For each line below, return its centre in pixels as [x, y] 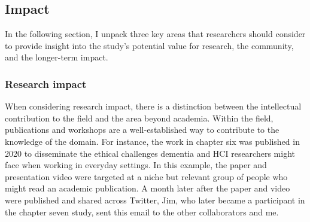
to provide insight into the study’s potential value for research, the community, [149, 45]
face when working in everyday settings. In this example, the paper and [136, 165]
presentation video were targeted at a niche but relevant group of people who [146, 176]
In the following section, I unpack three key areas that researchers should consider [155, 34]
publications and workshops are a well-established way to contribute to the [142, 130]
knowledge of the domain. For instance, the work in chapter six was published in [152, 141]
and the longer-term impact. [57, 57]
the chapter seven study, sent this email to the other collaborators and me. [142, 212]
